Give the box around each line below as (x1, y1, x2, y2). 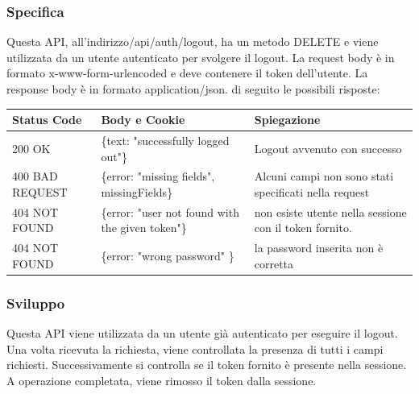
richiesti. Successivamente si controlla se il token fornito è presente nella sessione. (6, 356, 407, 373)
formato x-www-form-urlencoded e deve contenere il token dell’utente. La (6, 64, 368, 81)
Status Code (12, 111, 82, 128)
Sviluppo (6, 292, 65, 313)
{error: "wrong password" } (101, 247, 234, 264)
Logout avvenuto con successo (254, 139, 402, 156)
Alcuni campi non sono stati (254, 168, 394, 185)
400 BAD (12, 168, 58, 185)
